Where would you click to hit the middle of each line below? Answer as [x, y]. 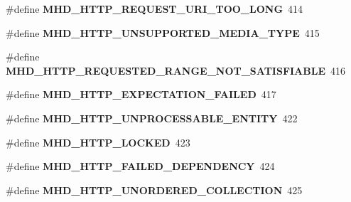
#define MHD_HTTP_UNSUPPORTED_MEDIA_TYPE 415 [163, 32]
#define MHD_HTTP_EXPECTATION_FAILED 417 [141, 94]
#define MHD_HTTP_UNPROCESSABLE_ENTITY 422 [152, 118]
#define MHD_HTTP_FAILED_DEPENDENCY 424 [140, 166]
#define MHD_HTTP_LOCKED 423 [98, 142]
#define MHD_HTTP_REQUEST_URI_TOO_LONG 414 [155, 9]
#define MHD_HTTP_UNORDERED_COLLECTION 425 [154, 190]
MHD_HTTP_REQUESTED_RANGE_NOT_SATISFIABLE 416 [176, 70]
